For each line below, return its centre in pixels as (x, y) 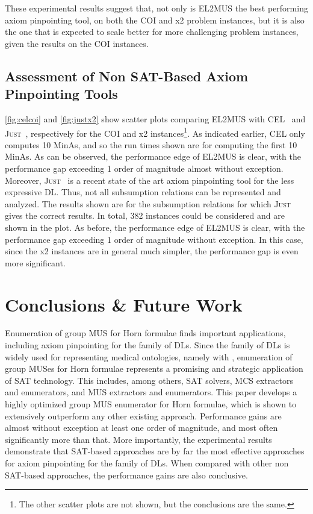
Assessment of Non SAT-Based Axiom (127, 76)
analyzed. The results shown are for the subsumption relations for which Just (148, 203)
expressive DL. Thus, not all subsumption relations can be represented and (143, 192)
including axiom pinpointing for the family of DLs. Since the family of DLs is (147, 345)
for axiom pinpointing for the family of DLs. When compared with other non (147, 463)
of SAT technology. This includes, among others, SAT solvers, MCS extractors (149, 380)
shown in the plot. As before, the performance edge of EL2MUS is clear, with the (155, 227)
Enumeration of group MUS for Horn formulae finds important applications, (145, 333)
